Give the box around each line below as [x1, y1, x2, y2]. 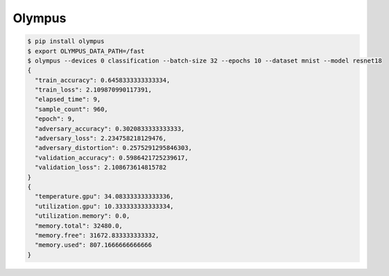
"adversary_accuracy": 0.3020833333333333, [35, 125, 185, 132]
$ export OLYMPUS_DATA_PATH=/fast [27, 47, 145, 55]
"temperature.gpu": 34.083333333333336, [35, 193, 174, 200]
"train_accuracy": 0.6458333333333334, [35, 76, 171, 84]
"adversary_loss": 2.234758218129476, [35, 135, 166, 142]
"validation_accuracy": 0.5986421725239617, [35, 153, 189, 162]
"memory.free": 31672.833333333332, [35, 231, 159, 239]
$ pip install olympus [27, 37, 105, 45]
